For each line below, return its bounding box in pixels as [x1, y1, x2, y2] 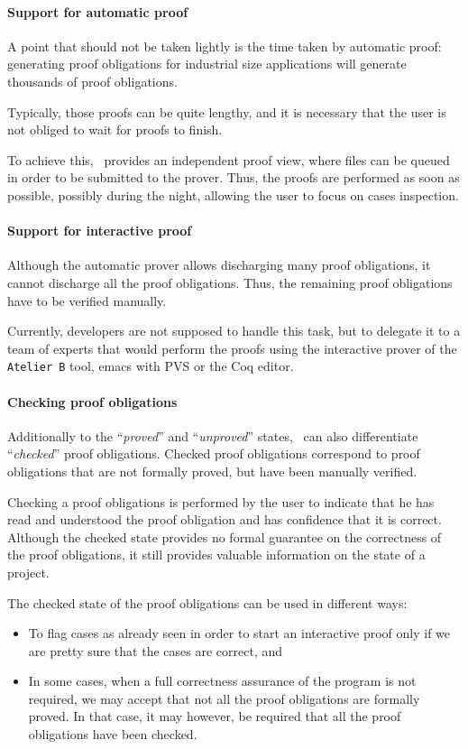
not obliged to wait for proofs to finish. [7, 120, 223, 139]
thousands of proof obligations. [7, 71, 178, 90]
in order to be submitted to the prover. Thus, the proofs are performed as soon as [7, 168, 460, 187]
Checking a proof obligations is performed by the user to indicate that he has [7, 492, 435, 511]
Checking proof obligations [7, 392, 178, 411]
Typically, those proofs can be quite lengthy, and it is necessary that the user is [7, 102, 446, 121]
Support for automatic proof [7, 2, 188, 21]
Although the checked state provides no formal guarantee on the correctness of [7, 527, 442, 546]
